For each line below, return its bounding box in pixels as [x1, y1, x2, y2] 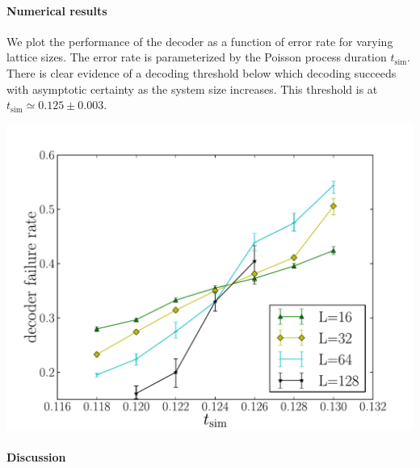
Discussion [6, 448, 66, 465]
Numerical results [6, 2, 107, 19]
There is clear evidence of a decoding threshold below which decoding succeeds [6, 64, 397, 81]
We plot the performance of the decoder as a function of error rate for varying [6, 32, 393, 49]
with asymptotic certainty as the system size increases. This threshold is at [6, 80, 378, 97]
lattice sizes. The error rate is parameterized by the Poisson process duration [6, 48, 387, 65]
